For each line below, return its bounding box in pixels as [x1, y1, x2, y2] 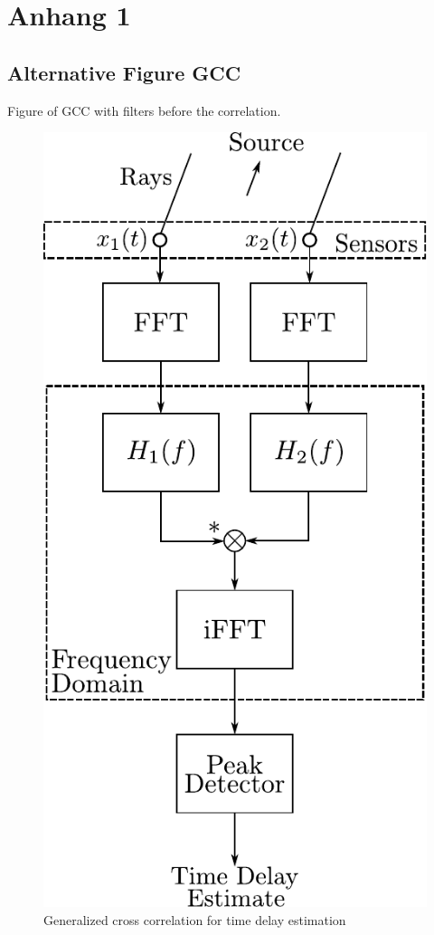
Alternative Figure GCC [7, 58, 241, 86]
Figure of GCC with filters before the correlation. [7, 100, 281, 119]
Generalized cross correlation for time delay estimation [43, 910, 346, 929]
